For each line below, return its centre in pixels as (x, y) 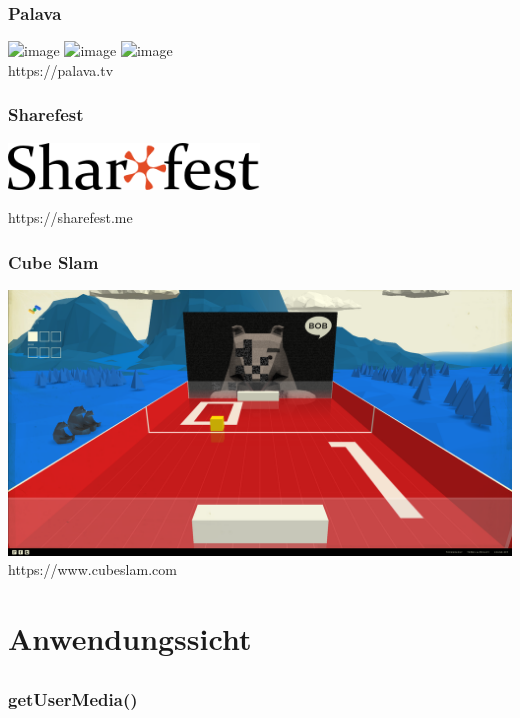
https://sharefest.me (70, 217)
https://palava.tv (61, 69)
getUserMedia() (73, 698)
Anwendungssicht (130, 638)
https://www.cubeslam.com (92, 569)
